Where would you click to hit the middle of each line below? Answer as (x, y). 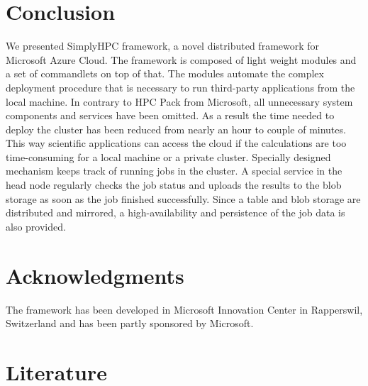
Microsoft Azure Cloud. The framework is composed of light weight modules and (181, 59)
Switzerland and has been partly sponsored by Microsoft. (130, 323)
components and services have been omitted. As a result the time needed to (170, 115)
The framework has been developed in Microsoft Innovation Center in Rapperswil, (184, 309)
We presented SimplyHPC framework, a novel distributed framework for (163, 46)
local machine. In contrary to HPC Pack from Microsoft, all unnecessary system (179, 101)
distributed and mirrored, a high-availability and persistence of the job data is (175, 213)
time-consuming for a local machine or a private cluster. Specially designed (168, 156)
